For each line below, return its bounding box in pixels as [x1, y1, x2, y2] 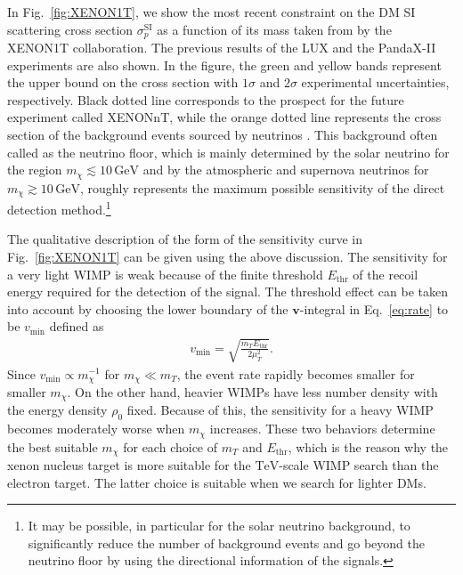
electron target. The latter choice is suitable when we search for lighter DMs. [7, 473, 426, 491]
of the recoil [353, 264, 418, 283]
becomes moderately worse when [7, 419, 185, 438]
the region [7, 160, 62, 179]
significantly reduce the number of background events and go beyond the [28, 533, 425, 552]
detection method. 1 [7, 198, 111, 218]
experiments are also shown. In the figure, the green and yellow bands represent [7, 55, 442, 74]
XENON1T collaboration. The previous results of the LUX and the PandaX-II [7, 38, 436, 57]
